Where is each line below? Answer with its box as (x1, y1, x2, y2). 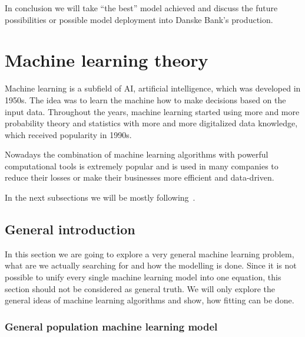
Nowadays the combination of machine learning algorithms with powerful (5, 148, 268, 161)
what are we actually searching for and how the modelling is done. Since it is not (5, 259, 297, 271)
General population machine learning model (5, 319, 218, 333)
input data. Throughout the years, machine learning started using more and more (5, 105, 300, 117)
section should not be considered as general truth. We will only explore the (5, 282, 275, 295)
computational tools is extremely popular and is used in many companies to (5, 159, 279, 172)
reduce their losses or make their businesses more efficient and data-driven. (5, 171, 274, 184)
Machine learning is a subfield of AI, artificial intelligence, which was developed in (5, 82, 301, 94)
